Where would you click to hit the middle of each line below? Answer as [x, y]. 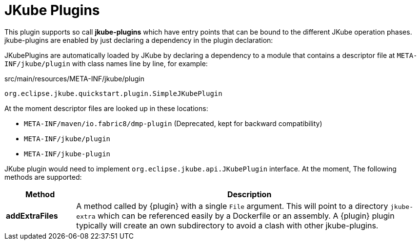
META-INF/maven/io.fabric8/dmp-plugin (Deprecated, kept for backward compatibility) [173, 123]
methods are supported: [43, 177]
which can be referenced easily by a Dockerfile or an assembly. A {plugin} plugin [246, 216]
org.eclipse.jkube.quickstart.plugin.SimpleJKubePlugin [113, 93]
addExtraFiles [32, 216]
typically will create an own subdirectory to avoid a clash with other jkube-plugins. [227, 225]
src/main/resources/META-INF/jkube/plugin [74, 78]
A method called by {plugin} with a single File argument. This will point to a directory [232, 206]
